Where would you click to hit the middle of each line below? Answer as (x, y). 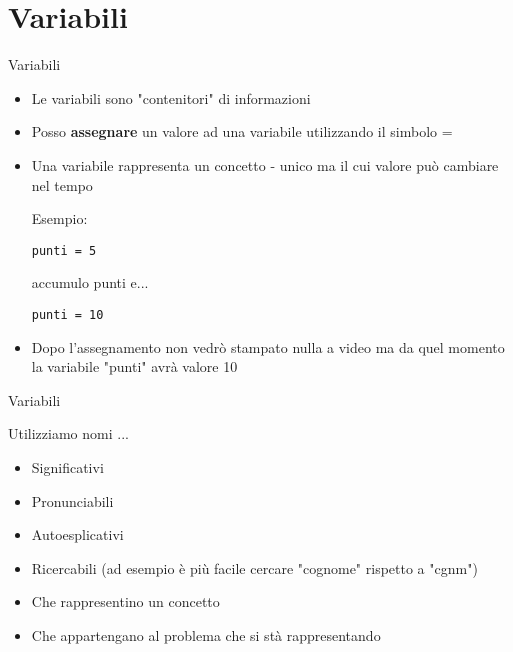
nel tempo (62, 184)
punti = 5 (64, 250)
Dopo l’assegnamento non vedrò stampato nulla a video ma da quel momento (268, 346)
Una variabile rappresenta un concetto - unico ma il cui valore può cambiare (265, 164)
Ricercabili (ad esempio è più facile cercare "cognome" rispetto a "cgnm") (254, 567)
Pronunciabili (72, 500)
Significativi (67, 466)
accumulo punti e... (90, 282)
